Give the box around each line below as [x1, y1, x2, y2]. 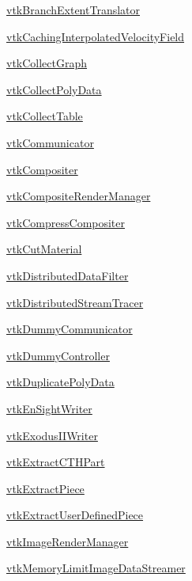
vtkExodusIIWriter [6, 427, 98, 443]
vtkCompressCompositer [6, 214, 126, 230]
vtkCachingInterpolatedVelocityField [6, 28, 185, 44]
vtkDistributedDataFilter [6, 267, 129, 283]
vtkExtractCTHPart [6, 454, 105, 470]
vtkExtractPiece [6, 480, 85, 496]
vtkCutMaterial [6, 241, 82, 257]
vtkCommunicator [6, 134, 94, 150]
